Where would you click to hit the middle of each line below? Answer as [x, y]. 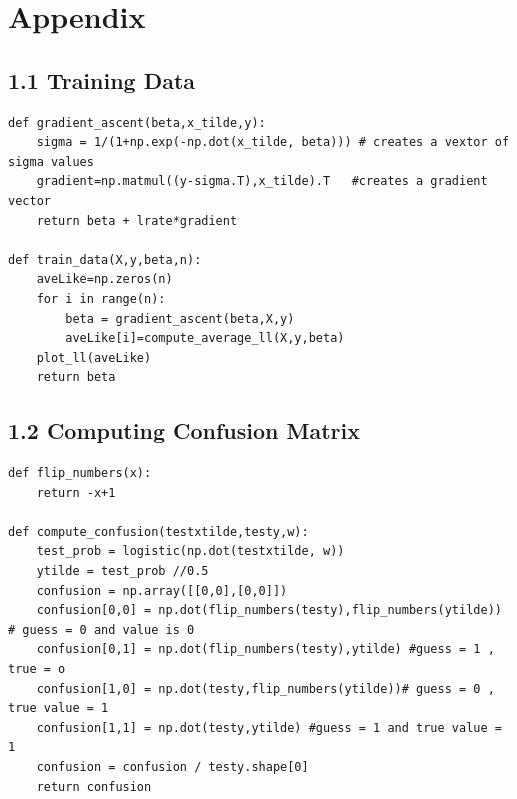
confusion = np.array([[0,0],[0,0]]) [162, 590]
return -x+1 [76, 492]
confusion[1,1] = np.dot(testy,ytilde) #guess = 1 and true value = [269, 727]
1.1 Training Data [102, 79]
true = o [37, 669]
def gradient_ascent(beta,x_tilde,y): [137, 122]
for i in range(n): [101, 298]
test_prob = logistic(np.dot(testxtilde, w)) [190, 551]
